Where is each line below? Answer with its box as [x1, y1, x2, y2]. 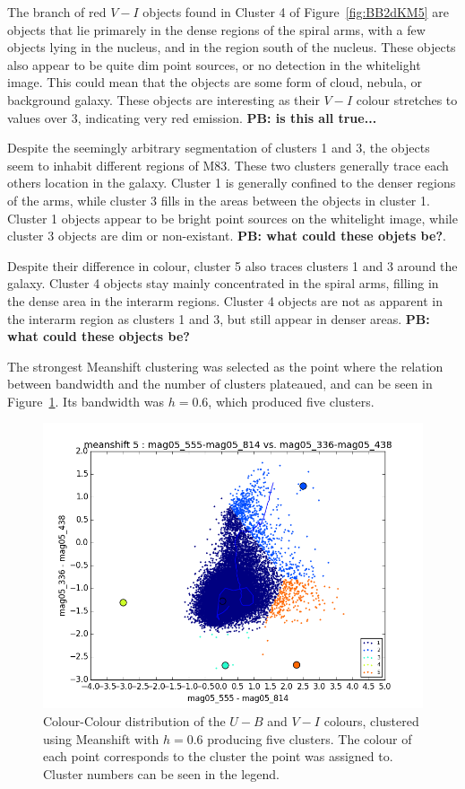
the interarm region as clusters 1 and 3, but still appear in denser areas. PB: [7, 309, 430, 328]
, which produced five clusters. [208, 391, 375, 410]
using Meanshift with [43, 729, 159, 748]
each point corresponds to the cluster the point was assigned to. [43, 747, 393, 766]
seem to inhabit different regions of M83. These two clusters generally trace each [7, 155, 449, 174]
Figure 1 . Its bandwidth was [7, 391, 165, 410]
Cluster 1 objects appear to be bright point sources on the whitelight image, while [7, 208, 458, 227]
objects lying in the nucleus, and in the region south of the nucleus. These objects [7, 38, 456, 57]
